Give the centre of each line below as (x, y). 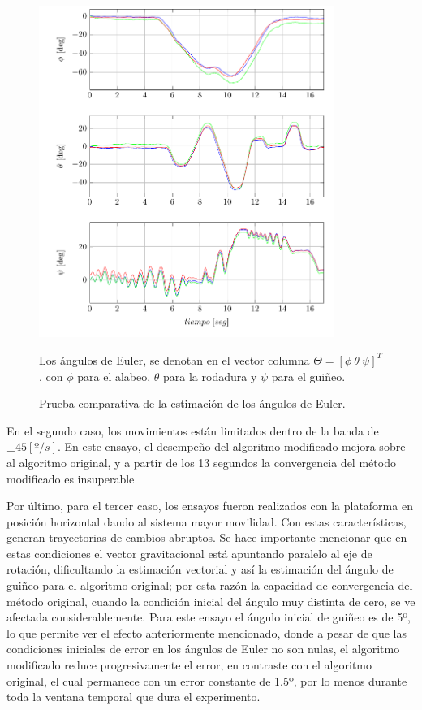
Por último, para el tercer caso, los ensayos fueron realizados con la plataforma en (210, 506)
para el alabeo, (114, 376)
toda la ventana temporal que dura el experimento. (133, 697)
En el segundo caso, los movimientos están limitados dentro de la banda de (193, 430)
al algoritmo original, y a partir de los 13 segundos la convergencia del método (201, 462)
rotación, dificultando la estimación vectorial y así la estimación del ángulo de (200, 569)
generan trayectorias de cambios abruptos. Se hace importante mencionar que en (207, 537)
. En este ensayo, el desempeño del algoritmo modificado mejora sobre (232, 446)
